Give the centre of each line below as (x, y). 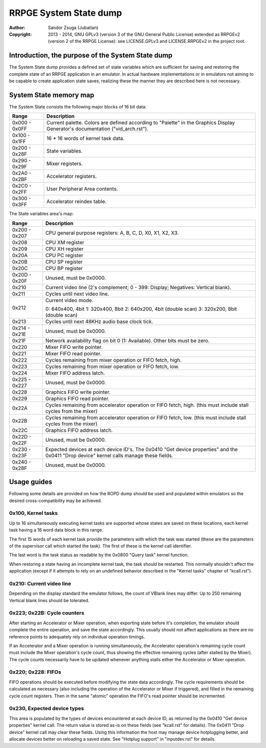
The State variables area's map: (41, 214)
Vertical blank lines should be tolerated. (49, 600)
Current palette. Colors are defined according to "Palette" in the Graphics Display (141, 123)
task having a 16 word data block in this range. (56, 530)
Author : (17, 28)
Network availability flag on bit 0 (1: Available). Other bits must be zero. (127, 340)
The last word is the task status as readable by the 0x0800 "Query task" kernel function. (99, 555)
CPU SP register (64, 262)
